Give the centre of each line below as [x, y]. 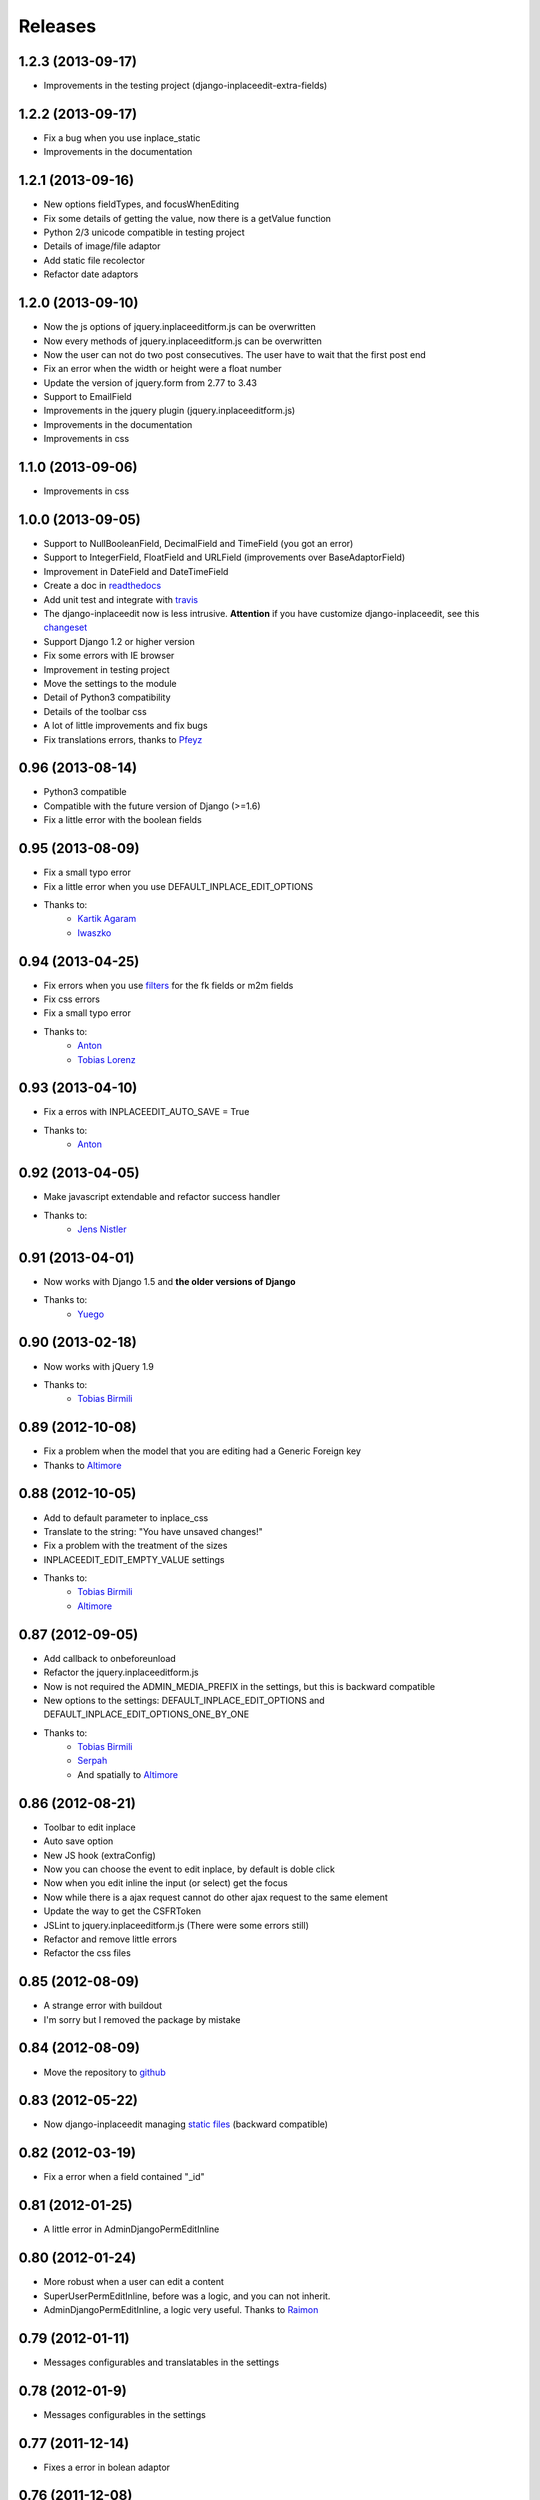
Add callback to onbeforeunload [110, 1658]
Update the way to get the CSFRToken [122, 1911]
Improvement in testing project [106, 669]
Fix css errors [71, 999]
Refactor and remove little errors [110, 1939]
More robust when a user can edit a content [134, 2282]
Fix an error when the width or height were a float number [162, 369]
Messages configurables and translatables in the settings [161, 2362]
